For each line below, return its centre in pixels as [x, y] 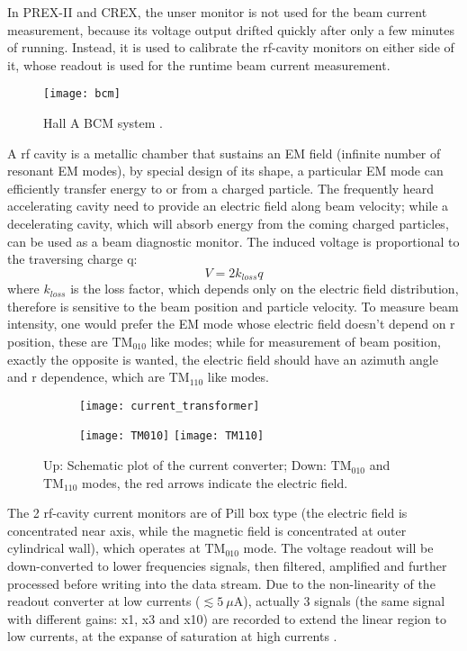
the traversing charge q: [72, 259]
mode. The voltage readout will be [338, 548]
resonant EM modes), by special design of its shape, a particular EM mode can [225, 171]
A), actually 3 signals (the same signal [339, 601]
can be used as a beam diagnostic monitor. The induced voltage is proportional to [233, 241]
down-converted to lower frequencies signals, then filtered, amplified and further [227, 566]
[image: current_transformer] [170, 406]
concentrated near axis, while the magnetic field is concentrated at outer [207, 530]
